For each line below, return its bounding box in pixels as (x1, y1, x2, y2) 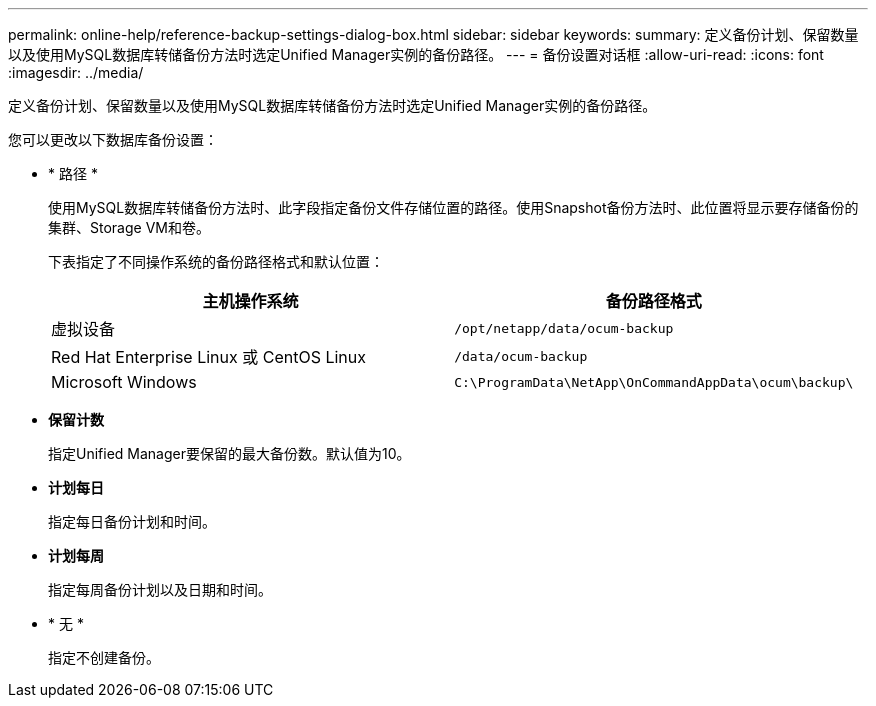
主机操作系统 (202, 291, 299, 311)
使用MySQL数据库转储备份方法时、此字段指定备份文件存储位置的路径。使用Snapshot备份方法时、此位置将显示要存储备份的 (48, 199, 859, 216)
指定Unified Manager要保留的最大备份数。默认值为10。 (48, 445, 411, 462)
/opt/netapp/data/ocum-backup (454, 320, 674, 336)
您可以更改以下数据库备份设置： (8, 131, 218, 148)
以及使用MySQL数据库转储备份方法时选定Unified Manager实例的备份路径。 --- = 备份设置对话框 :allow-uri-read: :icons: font (8, 46, 824, 63)
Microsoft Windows (51, 372, 197, 392)
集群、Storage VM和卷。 (48, 219, 210, 236)
